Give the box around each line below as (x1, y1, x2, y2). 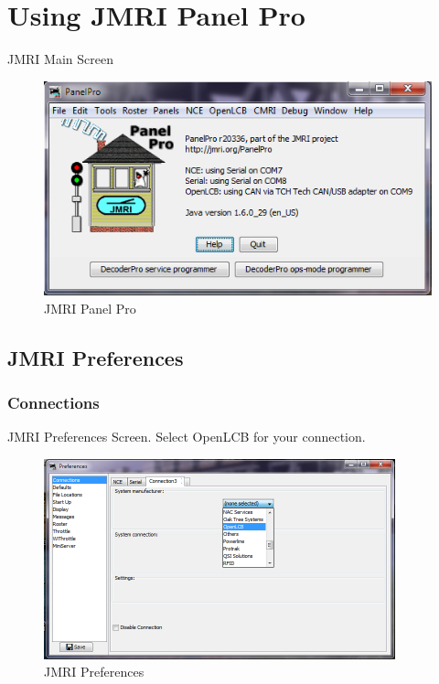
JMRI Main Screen (7, 49, 113, 69)
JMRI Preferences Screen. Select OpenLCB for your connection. (7, 427, 366, 446)
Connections (7, 390, 100, 413)
